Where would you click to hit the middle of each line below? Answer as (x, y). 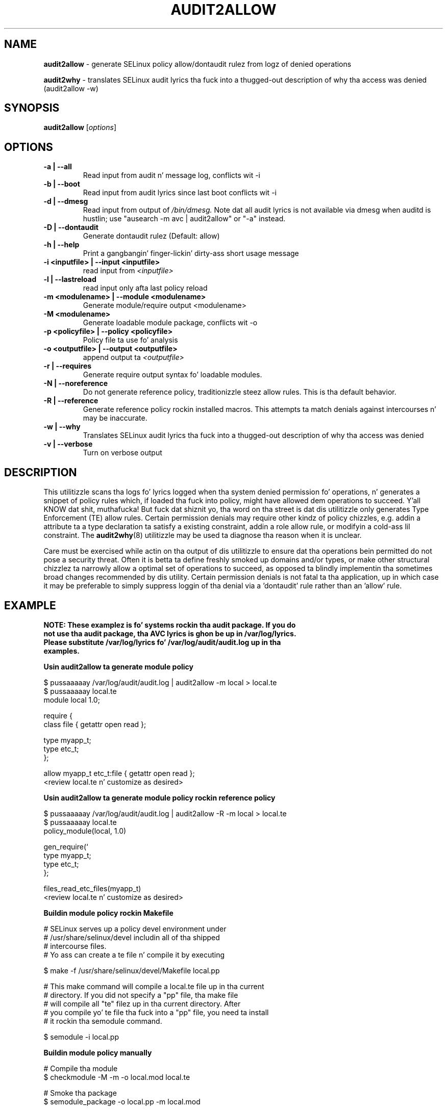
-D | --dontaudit (71, 227)
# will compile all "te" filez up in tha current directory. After (142, 1003)
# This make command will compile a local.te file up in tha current (154, 986)
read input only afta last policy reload (145, 288)
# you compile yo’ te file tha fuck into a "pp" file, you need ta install (156, 1012)
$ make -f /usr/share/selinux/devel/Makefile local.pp (132, 970)
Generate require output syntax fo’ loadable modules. (172, 375)
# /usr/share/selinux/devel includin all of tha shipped (132, 937)
